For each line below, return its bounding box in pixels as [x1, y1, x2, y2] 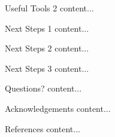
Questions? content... [5, 82, 82, 95]
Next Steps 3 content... [5, 62, 89, 74]
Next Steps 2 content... [5, 42, 89, 54]
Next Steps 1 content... [5, 22, 89, 34]
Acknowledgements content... [5, 102, 111, 114]
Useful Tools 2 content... [5, 2, 94, 14]
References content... [5, 122, 80, 135]
